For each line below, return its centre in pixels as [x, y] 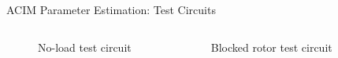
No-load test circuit [85, 47]
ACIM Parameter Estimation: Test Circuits [111, 9]
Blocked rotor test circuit [271, 47]
